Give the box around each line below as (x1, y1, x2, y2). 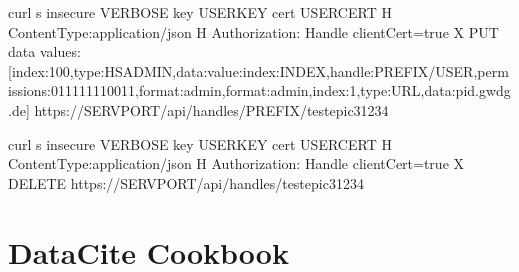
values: (39, 41, 81, 62)
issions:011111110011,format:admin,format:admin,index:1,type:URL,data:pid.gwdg (8, 80, 511, 101)
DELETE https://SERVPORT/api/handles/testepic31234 (8, 172, 364, 193)
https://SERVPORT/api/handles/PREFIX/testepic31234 (34, 99, 389, 120)
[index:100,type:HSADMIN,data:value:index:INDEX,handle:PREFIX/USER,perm (8, 60, 509, 81)
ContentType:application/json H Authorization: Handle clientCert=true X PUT (8, 21, 499, 42)
